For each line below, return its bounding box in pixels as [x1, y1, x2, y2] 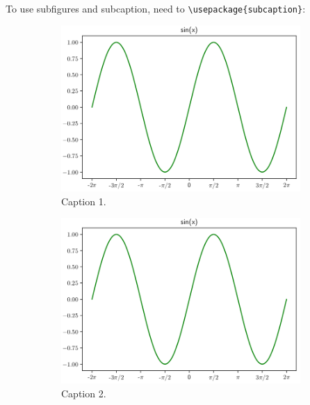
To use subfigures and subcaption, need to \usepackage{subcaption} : [6, 1, 306, 15]
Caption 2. [61, 386, 106, 400]
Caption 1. [61, 193, 106, 208]
